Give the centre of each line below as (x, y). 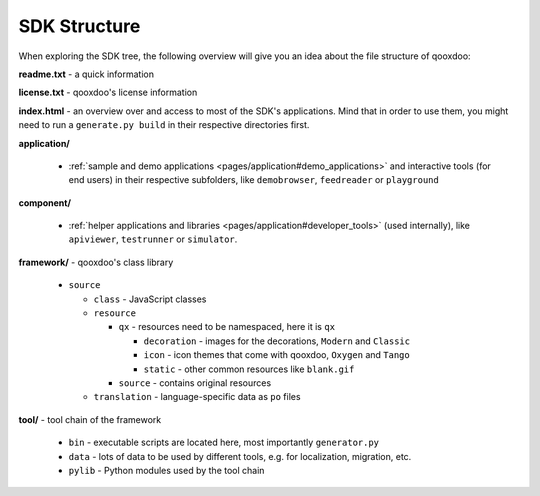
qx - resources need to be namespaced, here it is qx (226, 327)
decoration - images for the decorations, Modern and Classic (276, 341)
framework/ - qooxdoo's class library (96, 262)
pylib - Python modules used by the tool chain (166, 470)
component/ (45, 202)
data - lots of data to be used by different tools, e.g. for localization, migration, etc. (240, 456)
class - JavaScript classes (150, 299)
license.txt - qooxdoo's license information (108, 92)
